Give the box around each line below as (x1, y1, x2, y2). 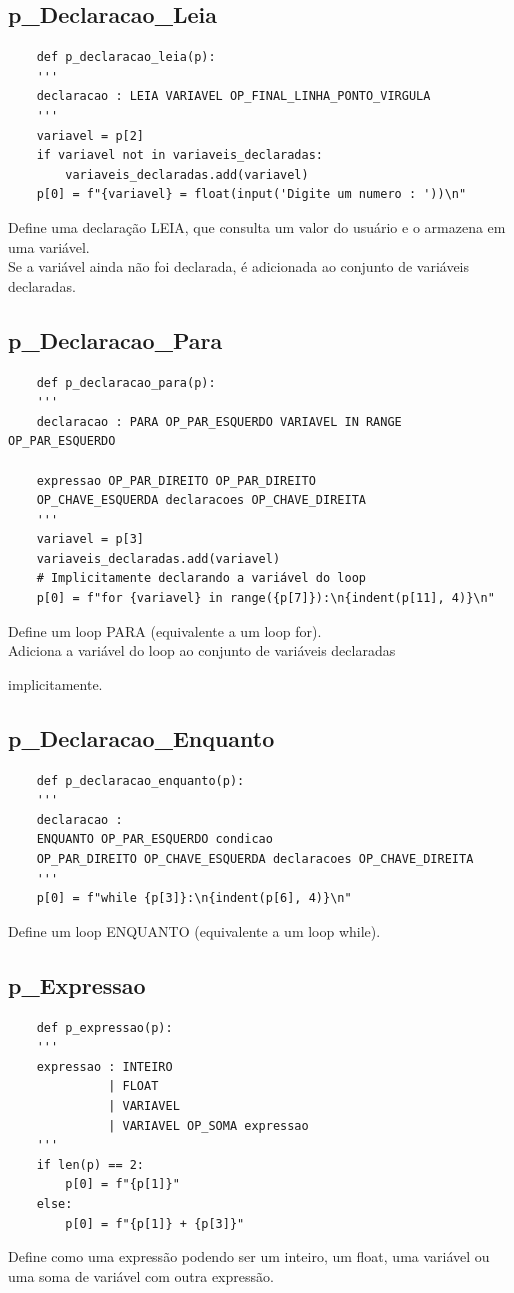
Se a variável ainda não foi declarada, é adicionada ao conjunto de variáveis (8, 256, 470, 277)
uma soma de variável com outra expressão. (8, 1265, 274, 1286)
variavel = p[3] (36, 532, 145, 547)
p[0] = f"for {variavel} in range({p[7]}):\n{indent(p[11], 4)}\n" (36, 591, 495, 606)
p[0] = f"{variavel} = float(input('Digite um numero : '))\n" (36, 187, 467, 202)
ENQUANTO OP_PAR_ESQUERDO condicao (36, 832, 273, 847)
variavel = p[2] (36, 128, 145, 143)
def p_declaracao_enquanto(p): (36, 773, 245, 788)
